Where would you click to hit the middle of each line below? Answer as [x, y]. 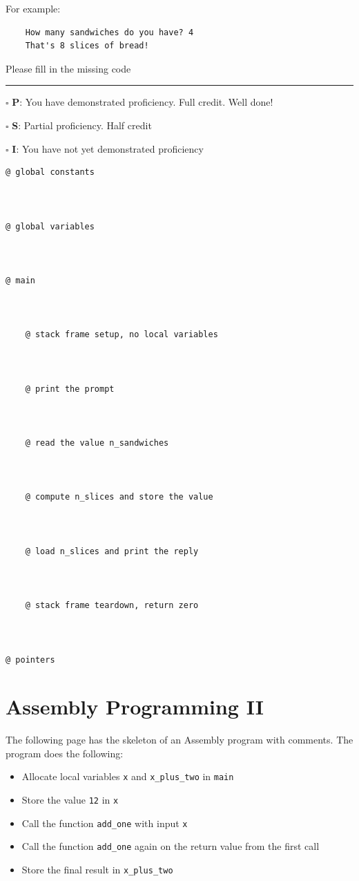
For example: [33, 8]
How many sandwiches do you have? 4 [109, 32]
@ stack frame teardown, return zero [112, 606]
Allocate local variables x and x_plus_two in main [128, 776]
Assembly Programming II [135, 707]
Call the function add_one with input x [105, 823]
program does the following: [65, 753]
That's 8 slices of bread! [87, 46]
